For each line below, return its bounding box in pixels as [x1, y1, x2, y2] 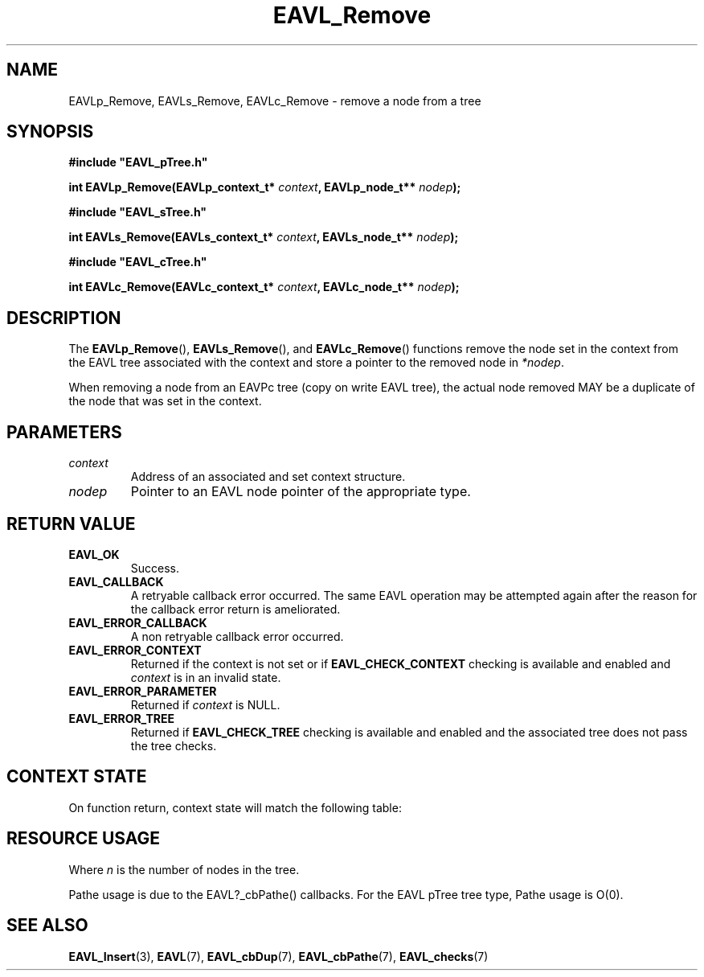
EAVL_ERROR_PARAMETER [68, 683, 217, 698]
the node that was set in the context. [68, 394, 262, 408]
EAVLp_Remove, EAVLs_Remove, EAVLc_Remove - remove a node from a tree [68, 93, 481, 108]
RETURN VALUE [6, 513, 136, 534]
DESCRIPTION [6, 307, 121, 328]
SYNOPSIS [6, 121, 94, 142]
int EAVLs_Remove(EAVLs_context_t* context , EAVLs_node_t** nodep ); [68, 230, 459, 244]
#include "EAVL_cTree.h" [68, 255, 207, 269]
